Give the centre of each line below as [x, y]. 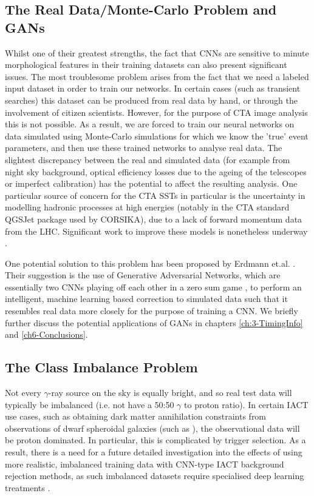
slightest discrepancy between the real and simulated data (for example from [148, 159]
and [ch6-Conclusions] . [46, 334]
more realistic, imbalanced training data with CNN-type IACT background [145, 464]
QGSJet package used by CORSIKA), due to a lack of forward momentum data [154, 219]
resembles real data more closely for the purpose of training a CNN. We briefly [152, 311]
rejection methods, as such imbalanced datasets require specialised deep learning [155, 476]
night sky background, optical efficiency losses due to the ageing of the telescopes [156, 171]
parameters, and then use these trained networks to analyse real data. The [144, 148]
